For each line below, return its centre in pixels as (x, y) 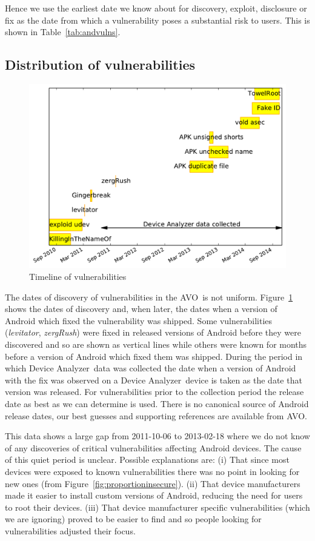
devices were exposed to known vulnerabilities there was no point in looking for (152, 471)
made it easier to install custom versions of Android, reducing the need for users (154, 495)
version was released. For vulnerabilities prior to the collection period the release (154, 392)
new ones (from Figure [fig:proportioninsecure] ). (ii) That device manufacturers (153, 483)
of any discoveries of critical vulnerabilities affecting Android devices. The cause (153, 447)
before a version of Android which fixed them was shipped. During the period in (154, 356)
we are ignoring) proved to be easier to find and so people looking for (133, 519)
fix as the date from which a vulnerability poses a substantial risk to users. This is (157, 20)
